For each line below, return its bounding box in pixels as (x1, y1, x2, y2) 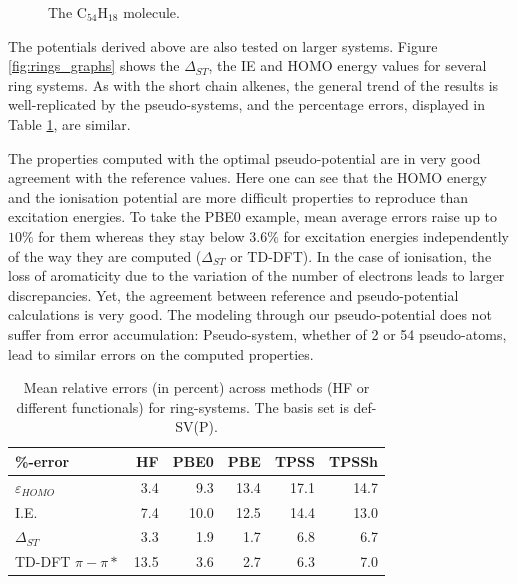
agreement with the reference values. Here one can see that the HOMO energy (8, 167, 487, 188)
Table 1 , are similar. (8, 113, 131, 134)
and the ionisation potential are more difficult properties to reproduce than (8, 186, 469, 207)
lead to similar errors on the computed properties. (8, 343, 314, 364)
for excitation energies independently (283, 225, 509, 246)
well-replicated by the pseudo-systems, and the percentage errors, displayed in (8, 94, 486, 115)
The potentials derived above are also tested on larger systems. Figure (8, 35, 438, 56)
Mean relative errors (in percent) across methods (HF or (23, 377, 370, 398)
